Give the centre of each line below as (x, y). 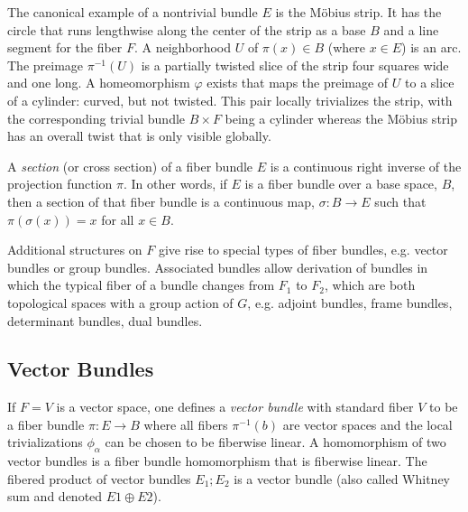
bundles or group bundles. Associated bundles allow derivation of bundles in (218, 267)
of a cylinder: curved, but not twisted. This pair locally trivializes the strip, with (230, 100)
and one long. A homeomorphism (99, 83)
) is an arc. (431, 47)
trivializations (45, 442)
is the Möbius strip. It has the (358, 12)
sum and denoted (55, 496)
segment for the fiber (65, 47)
